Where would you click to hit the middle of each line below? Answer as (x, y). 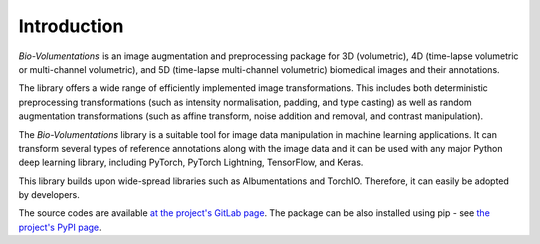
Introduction (71, 26)
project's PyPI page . (60, 227)
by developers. (49, 195)
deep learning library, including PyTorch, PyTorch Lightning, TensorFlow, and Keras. (191, 162)
